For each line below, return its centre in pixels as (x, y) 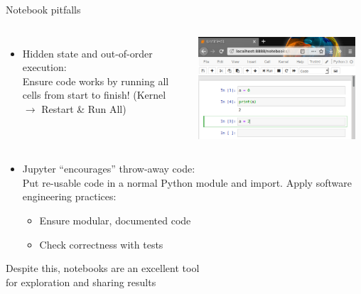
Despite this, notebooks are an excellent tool (103, 268)
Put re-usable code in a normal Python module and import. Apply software (187, 182)
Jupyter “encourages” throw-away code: (109, 169)
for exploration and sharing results (81, 282)
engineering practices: (69, 196)
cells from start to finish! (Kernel (94, 95)
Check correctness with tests (101, 244)
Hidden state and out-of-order (87, 53)
